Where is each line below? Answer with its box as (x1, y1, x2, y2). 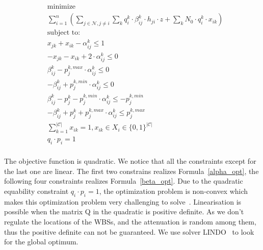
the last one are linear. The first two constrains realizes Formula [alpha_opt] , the (4, 165, 259, 176)
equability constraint (4, 185, 69, 196)
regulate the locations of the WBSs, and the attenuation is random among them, (4, 216, 256, 227)
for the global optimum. (4, 236, 78, 247)
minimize (47, 3, 76, 11)
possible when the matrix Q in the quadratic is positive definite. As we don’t (4, 206, 244, 217)
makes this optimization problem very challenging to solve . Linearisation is (4, 196, 242, 207)
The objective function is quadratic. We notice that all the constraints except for (4, 156, 256, 166)
